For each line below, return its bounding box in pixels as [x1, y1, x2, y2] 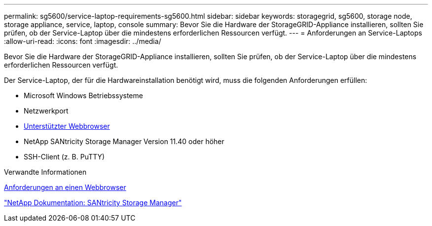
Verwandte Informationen [4, 168, 87, 176]
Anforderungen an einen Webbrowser [4, 183, 126, 191]
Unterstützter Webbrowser [24, 122, 110, 130]
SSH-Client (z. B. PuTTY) [24, 152, 105, 161]
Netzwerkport [24, 107, 69, 115]
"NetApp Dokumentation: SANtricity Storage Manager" [4, 198, 182, 207]
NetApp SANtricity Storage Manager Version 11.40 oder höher [24, 137, 224, 146]
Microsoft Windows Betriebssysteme [24, 91, 143, 100]
